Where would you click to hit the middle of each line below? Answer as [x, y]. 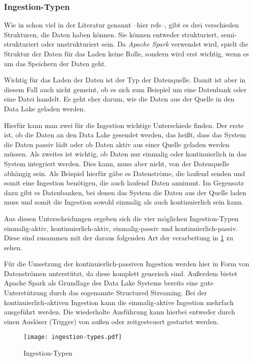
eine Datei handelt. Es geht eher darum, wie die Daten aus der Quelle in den [119, 99]
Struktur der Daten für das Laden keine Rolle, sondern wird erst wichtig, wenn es [126, 53]
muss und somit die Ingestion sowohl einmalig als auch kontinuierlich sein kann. [124, 202]
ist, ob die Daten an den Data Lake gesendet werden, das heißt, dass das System [125, 135]
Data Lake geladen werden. [45, 108]
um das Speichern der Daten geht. [55, 63]
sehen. [13, 247]
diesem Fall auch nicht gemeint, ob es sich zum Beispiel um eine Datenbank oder [125, 89]
